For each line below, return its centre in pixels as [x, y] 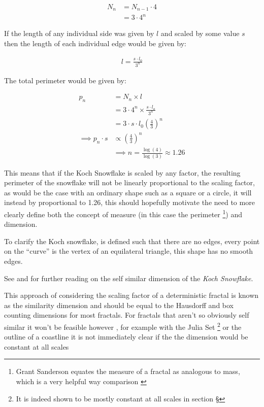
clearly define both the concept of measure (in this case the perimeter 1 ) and [123, 213]
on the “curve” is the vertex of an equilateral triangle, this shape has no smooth [129, 251]
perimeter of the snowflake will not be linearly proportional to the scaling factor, [129, 182]
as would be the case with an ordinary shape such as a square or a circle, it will [128, 192]
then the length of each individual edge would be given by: [95, 43]
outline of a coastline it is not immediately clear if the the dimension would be [126, 337]
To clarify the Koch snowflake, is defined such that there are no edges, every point [132, 241]
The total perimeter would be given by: [65, 80]
